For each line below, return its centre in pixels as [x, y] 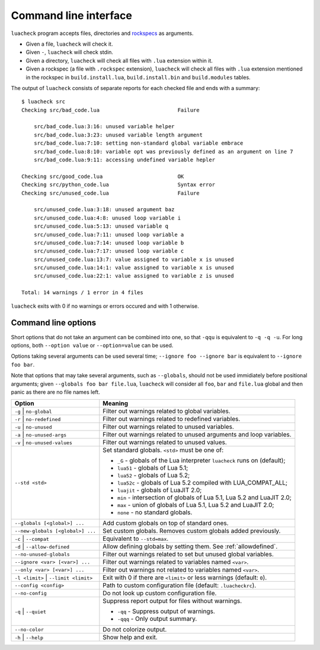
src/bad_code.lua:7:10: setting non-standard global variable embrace [138, 143]
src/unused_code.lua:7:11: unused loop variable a [109, 235]
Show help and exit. [130, 638]
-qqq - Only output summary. [157, 619]
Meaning [116, 403]
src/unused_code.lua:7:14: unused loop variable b [109, 243]
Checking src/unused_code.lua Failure [111, 193]
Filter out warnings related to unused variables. [168, 427]
